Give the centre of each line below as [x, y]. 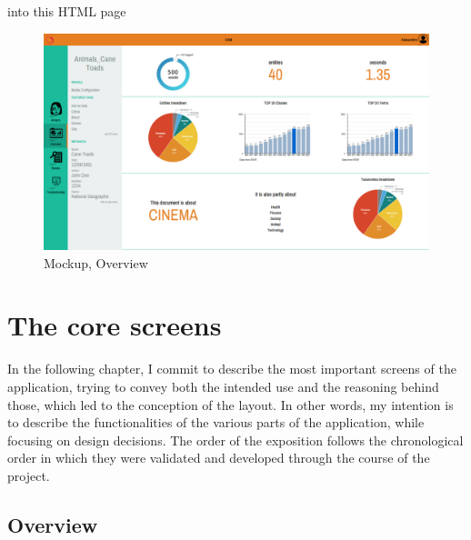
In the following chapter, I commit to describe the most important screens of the [232, 369]
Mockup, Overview [96, 262]
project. [29, 475]
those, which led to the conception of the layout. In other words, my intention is [230, 404]
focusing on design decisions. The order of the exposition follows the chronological [235, 440]
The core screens [115, 325]
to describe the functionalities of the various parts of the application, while [216, 422]
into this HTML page [67, 11]
